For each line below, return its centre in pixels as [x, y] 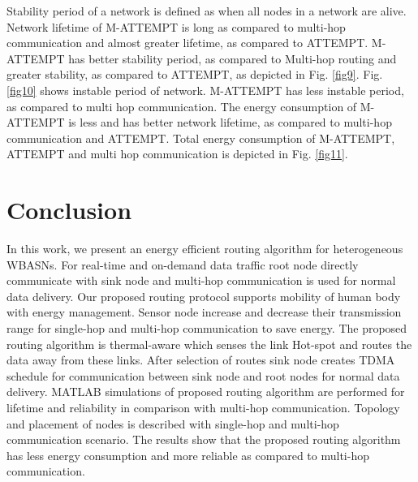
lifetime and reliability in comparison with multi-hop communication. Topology [203, 407]
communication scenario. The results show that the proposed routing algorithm [204, 439]
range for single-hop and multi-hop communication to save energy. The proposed [207, 328]
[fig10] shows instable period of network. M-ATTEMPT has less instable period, [205, 90]
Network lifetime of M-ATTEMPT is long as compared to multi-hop [176, 26]
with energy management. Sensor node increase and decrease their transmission [204, 312]
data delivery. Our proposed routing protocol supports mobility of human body [204, 296]
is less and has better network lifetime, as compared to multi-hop [230, 122]
